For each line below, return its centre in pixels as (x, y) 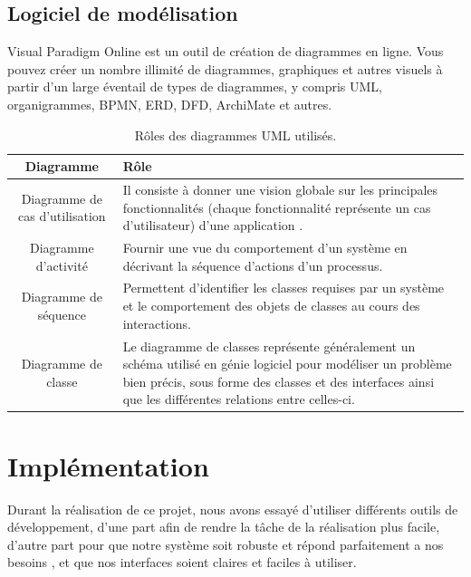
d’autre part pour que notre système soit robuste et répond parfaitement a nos (226, 544)
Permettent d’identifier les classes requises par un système (284, 288)
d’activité (62, 265)
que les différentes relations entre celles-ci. (239, 399)
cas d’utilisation (62, 216)
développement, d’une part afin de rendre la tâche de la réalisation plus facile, (224, 527)
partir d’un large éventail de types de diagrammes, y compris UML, (195, 87)
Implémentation (108, 465)
